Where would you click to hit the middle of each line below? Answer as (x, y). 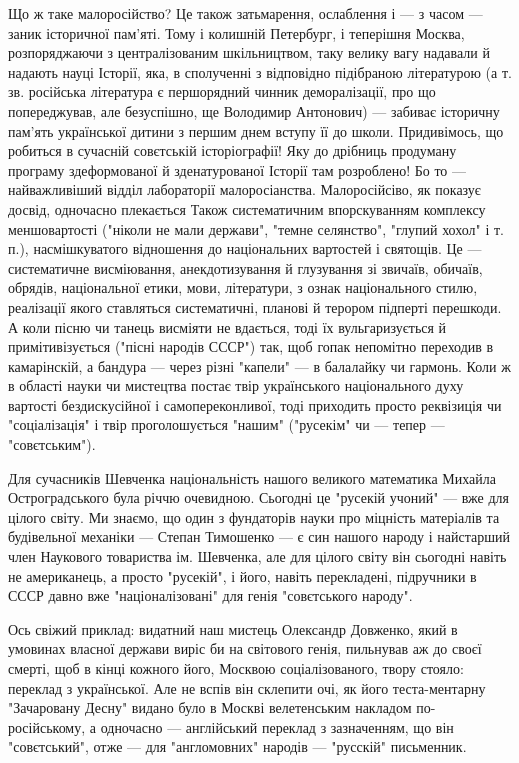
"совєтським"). (52, 444)
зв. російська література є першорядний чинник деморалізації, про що (222, 91)
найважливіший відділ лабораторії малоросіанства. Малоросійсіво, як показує (244, 189)
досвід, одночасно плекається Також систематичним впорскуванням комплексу (247, 208)
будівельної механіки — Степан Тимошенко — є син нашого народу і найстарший (259, 536)
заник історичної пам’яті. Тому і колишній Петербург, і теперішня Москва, (236, 32)
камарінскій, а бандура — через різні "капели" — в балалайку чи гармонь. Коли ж (259, 365)
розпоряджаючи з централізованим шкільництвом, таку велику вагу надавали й (249, 52)
